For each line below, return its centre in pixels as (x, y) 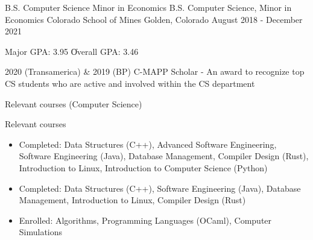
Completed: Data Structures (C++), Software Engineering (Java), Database (160, 188)
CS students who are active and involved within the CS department (130, 83)
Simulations (41, 232)
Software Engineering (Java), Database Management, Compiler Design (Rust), (164, 156)
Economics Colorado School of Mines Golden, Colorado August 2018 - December (154, 19)
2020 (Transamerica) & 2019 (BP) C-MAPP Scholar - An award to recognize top (155, 71)
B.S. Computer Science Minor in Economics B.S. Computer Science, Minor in (148, 7)
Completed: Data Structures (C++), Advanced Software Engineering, (148, 144)
